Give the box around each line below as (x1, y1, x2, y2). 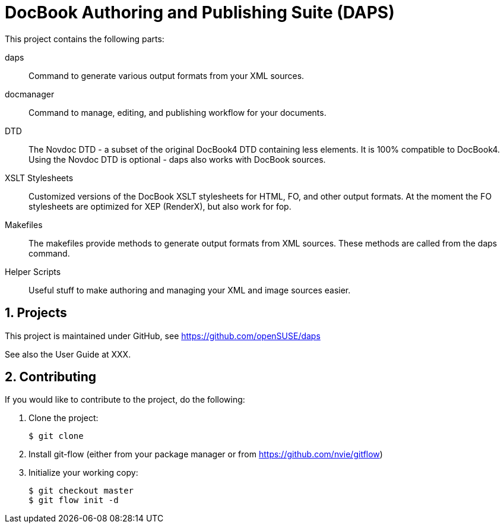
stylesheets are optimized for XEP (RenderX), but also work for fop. (28, 201, 291, 211)
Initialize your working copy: (28, 467, 138, 478)
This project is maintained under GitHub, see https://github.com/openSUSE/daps (5, 330, 321, 341)
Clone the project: (28, 413, 99, 423)
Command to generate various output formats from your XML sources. (28, 70, 305, 81)
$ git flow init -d (28, 495, 119, 505)
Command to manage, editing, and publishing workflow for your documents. (28, 107, 327, 118)
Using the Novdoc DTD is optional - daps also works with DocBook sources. (28, 154, 326, 165)
